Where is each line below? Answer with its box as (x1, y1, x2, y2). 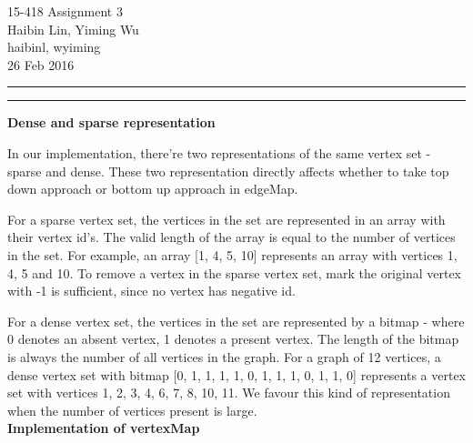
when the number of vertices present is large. (7, 400, 257, 419)
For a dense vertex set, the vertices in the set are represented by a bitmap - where (7, 311, 465, 330)
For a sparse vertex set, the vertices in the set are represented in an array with (7, 209, 446, 228)
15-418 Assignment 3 (7, 2, 123, 20)
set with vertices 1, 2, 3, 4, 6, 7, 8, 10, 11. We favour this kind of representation (7, 383, 450, 402)
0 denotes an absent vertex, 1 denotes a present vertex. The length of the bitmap (7, 329, 459, 348)
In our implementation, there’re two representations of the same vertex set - (7, 143, 431, 162)
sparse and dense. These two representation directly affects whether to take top (7, 161, 449, 180)
